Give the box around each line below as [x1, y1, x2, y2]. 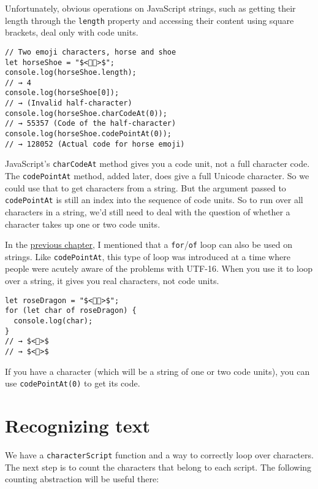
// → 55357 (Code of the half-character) [5, 119, 176, 128]
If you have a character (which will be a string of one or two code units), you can [5, 364, 310, 377]
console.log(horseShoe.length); [5, 68, 137, 77]
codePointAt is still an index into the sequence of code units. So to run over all [5, 193, 303, 206]
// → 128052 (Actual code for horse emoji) [5, 139, 185, 148]
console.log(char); [13, 316, 93, 325]
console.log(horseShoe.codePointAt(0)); [5, 129, 172, 139]
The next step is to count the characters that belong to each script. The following [5, 460, 312, 473]
